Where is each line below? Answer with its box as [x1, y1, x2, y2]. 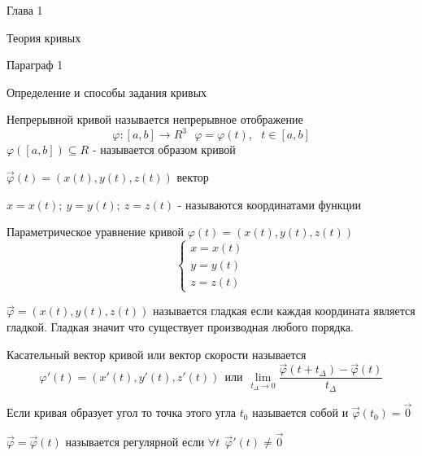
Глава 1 [7, 2, 43, 18]
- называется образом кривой [92, 141, 236, 158]
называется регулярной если [65, 432, 205, 449]
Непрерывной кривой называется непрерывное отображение [7, 111, 303, 128]
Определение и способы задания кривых [7, 83, 207, 100]
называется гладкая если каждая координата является [153, 302, 415, 319]
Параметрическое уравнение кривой [7, 223, 185, 240]
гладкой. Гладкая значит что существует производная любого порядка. [7, 318, 354, 335]
